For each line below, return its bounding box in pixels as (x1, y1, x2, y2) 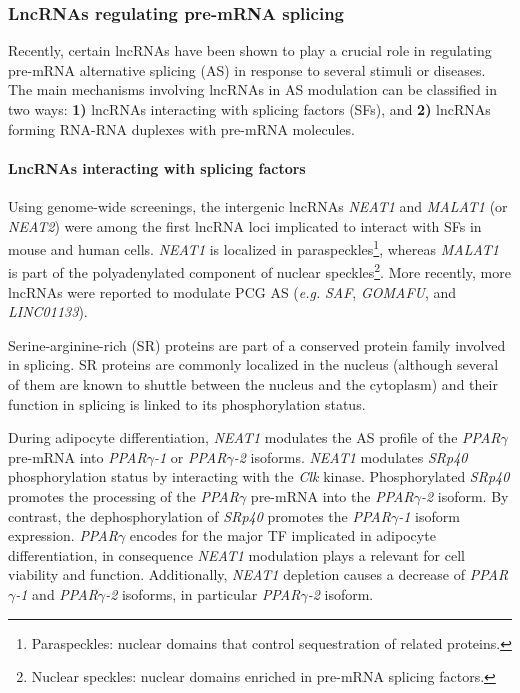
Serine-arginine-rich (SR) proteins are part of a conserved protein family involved (8, 334, 506, 355)
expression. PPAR (8, 525, 118, 546)
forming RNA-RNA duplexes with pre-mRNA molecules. (8, 118, 355, 139)
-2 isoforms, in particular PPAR (105, 583, 301, 604)
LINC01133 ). (8, 301, 88, 322)
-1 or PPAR (153, 446, 227, 467)
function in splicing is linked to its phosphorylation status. (8, 393, 366, 414)
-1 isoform (398, 505, 460, 526)
